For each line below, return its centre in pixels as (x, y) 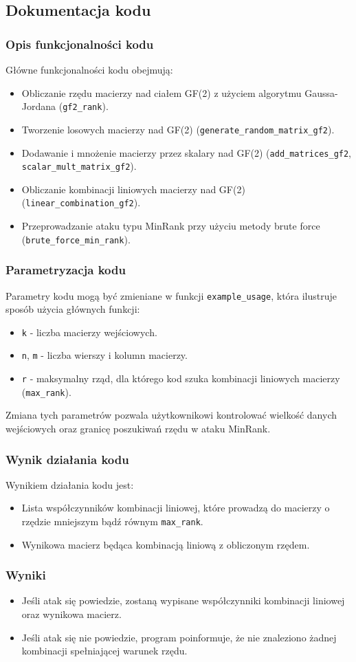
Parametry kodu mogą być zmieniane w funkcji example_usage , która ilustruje (171, 295)
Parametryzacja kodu (66, 270)
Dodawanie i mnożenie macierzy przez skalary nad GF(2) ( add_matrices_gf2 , (187, 152)
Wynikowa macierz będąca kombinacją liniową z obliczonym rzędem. (166, 544)
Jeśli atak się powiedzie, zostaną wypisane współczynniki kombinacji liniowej (183, 600)
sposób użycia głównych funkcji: (73, 309)
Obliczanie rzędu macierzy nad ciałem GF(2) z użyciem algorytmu (162, 92)
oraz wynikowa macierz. (71, 614)
